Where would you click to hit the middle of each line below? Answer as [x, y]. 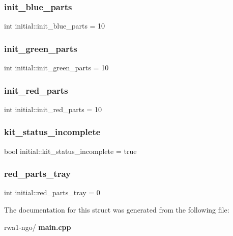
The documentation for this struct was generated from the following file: [117, 210]
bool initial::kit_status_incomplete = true [70, 151]
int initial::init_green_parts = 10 [56, 68]
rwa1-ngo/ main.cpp [38, 227]
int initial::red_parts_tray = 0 [52, 192]
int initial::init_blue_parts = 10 [55, 26]
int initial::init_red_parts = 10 [53, 109]
